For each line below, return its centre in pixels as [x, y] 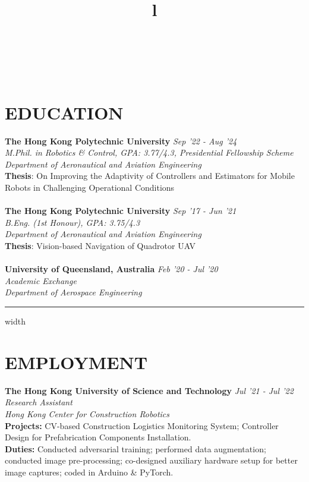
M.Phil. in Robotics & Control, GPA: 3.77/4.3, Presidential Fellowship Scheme [149, 152]
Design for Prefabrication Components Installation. [98, 437]
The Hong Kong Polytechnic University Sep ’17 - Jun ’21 [121, 211]
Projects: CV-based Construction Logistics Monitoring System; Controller [142, 425]
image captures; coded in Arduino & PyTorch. [89, 472]
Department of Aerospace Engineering [73, 292]
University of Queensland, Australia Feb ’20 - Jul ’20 [111, 269]
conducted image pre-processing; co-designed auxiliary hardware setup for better [151, 460]
